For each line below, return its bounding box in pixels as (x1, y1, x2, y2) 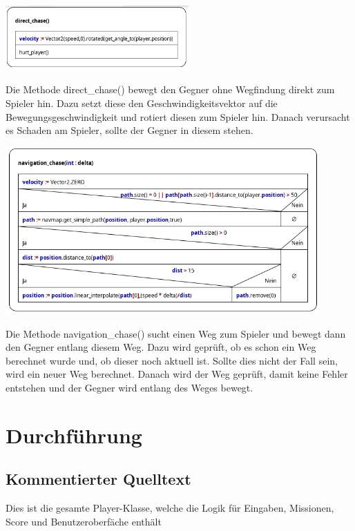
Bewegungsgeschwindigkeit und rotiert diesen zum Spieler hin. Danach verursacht (6, 109, 350, 124)
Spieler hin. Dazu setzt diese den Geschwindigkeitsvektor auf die (6, 95, 278, 110)
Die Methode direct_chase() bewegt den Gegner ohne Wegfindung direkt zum (6, 82, 335, 97)
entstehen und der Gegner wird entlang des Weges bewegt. (6, 380, 253, 394)
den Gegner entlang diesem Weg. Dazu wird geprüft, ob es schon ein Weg (6, 340, 316, 354)
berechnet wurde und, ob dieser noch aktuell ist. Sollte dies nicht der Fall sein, (6, 353, 338, 367)
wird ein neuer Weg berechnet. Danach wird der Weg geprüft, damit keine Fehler (6, 367, 348, 381)
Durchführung (6, 421, 142, 449)
